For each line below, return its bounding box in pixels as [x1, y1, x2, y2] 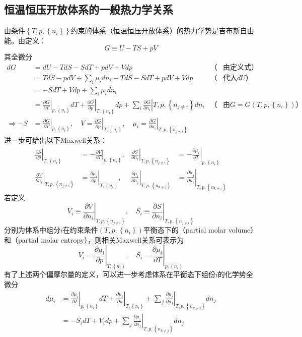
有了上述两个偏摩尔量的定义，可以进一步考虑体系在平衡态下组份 [4, 269, 215, 279]
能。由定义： [4, 35, 46, 45]
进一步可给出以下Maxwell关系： [4, 135, 107, 145]
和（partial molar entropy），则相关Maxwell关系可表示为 [4, 234, 184, 245]
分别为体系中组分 [4, 224, 60, 235]
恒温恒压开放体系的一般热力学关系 [4, 2, 173, 17]
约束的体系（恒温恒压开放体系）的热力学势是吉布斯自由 [70, 25, 254, 36]
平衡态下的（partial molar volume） [143, 224, 258, 235]
